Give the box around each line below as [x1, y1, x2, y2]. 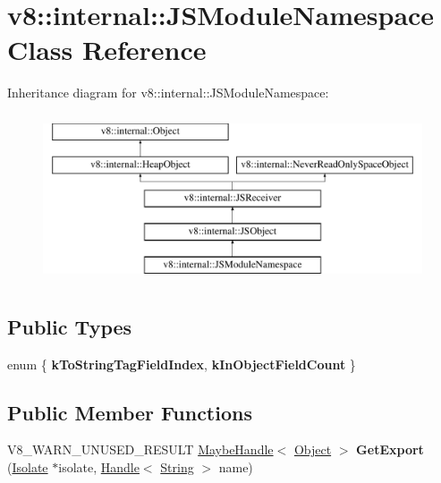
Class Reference [7, 31, 207, 68]
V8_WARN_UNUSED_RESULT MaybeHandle [7, 440, 274, 459]
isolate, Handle [58, 458, 140, 477]
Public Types [7, 312, 132, 340]
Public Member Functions [7, 398, 252, 426]
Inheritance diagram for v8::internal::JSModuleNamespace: [7, 83, 329, 102]
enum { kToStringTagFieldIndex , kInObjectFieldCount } [7, 354, 356, 373]
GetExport [356, 440, 424, 459]
